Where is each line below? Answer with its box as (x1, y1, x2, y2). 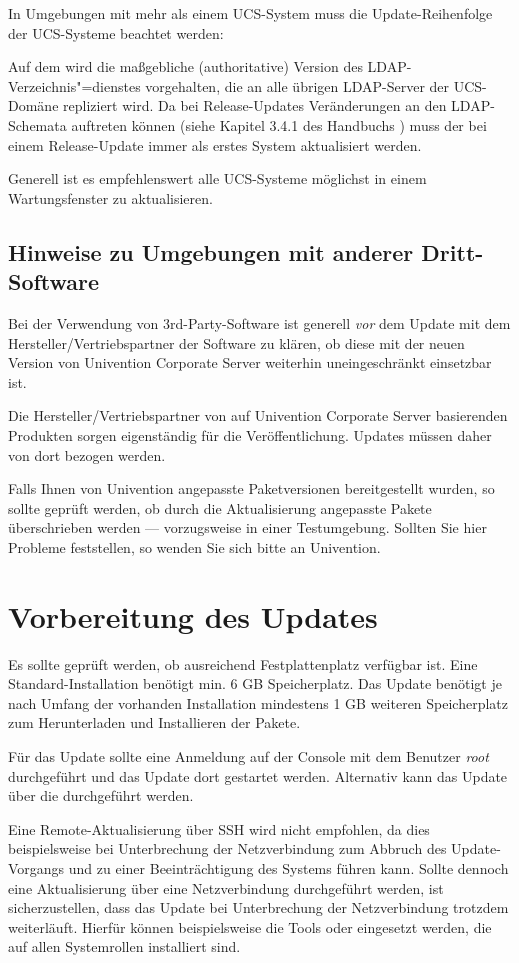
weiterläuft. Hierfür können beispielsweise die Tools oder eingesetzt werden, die (8, 916, 492, 937)
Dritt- (421, 236, 484, 267)
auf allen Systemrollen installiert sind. (8, 936, 241, 957)
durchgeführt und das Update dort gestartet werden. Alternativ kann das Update (8, 765, 508, 786)
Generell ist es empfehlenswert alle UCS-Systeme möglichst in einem (8, 168, 427, 189)
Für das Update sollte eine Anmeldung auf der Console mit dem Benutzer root (8, 745, 489, 766)
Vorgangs (8, 857, 65, 878)
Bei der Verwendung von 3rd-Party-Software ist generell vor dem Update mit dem (8, 312, 511, 333)
